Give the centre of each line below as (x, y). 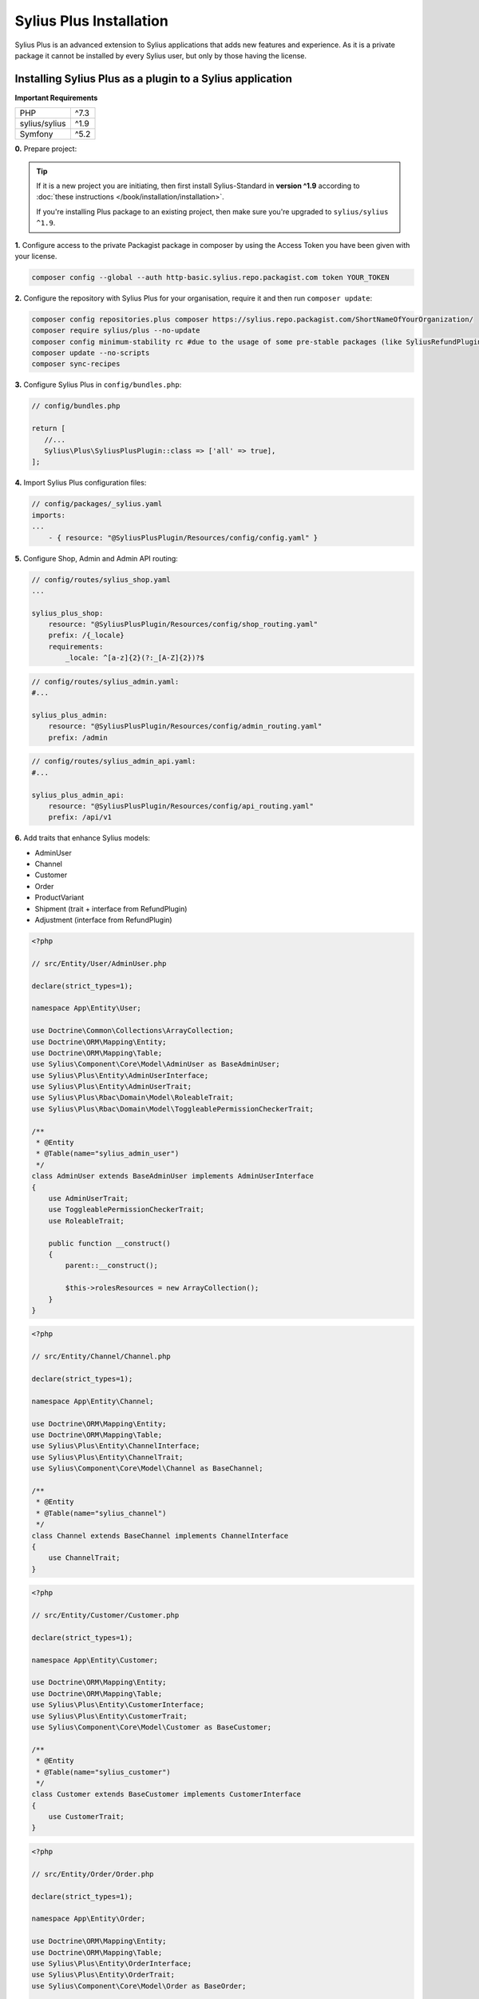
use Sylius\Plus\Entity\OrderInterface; (111, 1963)
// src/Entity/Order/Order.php (93, 1874)
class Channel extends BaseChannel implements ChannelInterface (160, 1536)
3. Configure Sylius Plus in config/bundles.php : (98, 385)
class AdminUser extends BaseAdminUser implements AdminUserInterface (173, 1176)
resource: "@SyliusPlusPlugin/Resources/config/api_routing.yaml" (181, 806)
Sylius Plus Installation (92, 21)
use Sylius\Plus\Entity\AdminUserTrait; (111, 1087)
